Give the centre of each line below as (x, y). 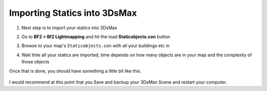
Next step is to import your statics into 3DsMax (69, 28)
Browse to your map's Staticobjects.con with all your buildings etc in (96, 46)
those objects (35, 62)
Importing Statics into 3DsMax (73, 13)
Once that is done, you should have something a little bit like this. (75, 71)
